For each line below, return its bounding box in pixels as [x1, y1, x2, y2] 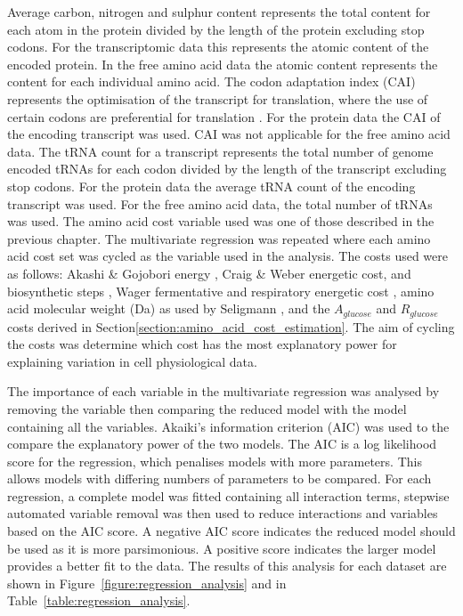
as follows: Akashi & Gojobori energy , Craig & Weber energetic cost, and [7, 263, 411, 282]
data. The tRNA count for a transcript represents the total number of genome [7, 142, 434, 160]
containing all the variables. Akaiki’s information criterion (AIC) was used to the [7, 417, 450, 435]
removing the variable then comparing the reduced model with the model [7, 399, 407, 417]
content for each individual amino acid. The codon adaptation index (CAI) [7, 72, 416, 91]
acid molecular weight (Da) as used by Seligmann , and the [7, 299, 330, 318]
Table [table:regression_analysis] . [7, 591, 191, 610]
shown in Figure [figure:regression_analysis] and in [7, 573, 287, 592]
